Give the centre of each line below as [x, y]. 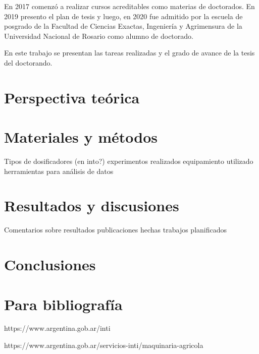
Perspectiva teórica [72, 97]
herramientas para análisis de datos [59, 171]
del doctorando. [28, 62]
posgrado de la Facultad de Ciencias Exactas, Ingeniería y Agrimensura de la [123, 26]
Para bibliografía [63, 304]
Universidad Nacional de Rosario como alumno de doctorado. [99, 36]
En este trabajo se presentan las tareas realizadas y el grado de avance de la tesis [129, 53]
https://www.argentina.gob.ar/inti [57, 328]
